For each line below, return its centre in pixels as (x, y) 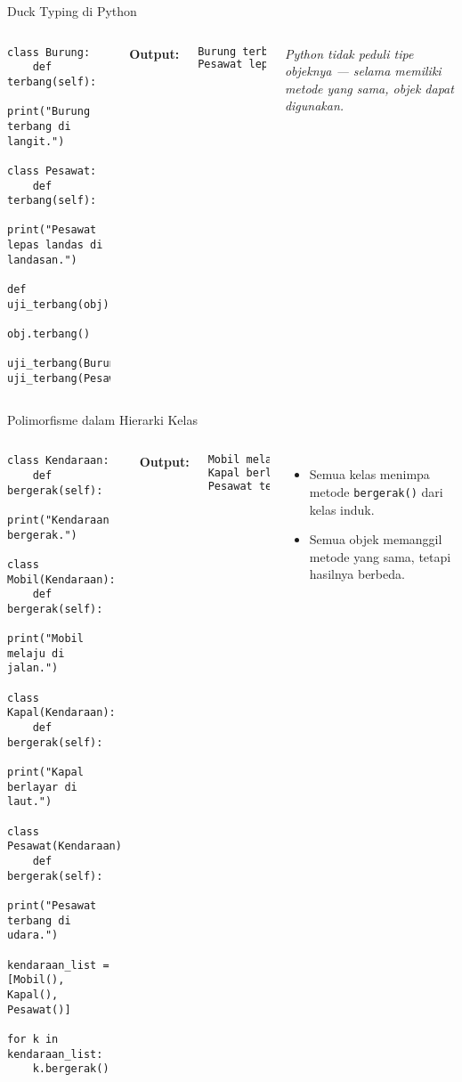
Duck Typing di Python (72, 11)
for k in (33, 1039)
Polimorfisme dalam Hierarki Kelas (102, 419)
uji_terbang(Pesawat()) (77, 379)
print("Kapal (45, 773)
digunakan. (314, 106)
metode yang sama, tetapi (380, 556)
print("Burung (49, 112)
